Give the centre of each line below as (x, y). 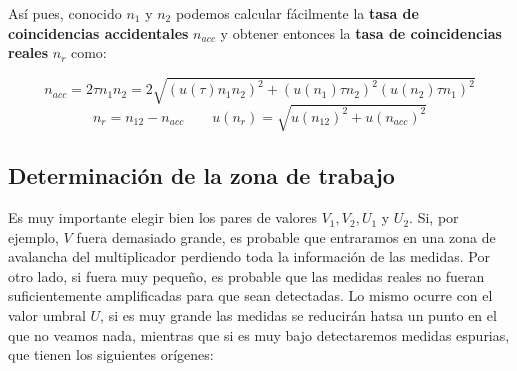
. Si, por (434, 217)
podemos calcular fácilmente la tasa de (297, 13)
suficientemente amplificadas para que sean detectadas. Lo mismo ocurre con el (250, 295)
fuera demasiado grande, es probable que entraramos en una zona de (286, 236)
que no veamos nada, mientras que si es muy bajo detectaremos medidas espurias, (259, 334)
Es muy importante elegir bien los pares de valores (163, 217)
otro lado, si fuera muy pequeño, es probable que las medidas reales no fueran (246, 275)
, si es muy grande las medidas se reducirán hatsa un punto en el (298, 315)
